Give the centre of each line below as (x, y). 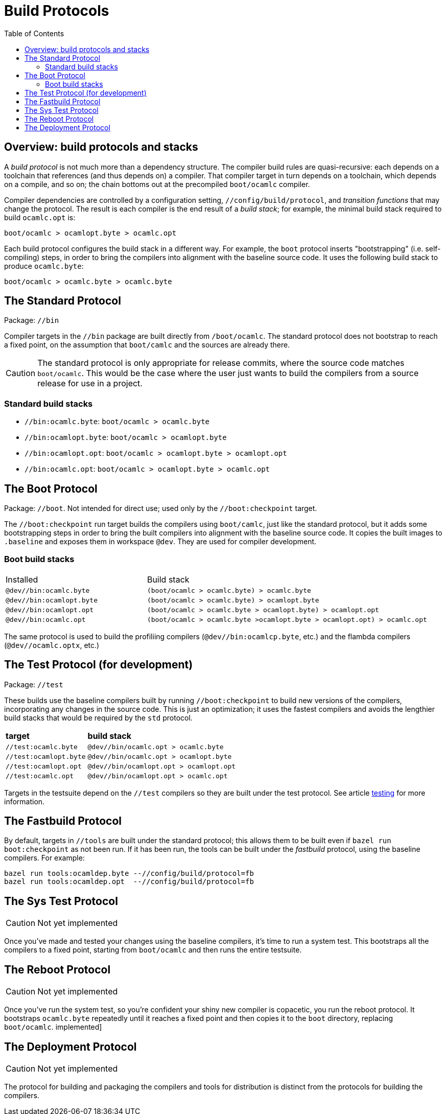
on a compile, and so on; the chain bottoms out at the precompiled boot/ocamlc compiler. (157, 184)
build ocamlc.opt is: (40, 217)
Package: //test (34, 684)
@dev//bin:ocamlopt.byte (52, 600)
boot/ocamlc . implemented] (53, 1027)
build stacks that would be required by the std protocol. (98, 717)
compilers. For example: (44, 858)
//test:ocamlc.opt (40, 776)
